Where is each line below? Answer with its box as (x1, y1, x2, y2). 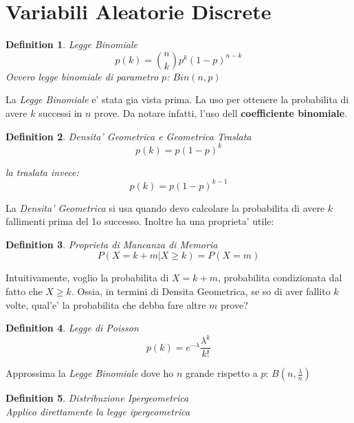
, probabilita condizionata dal (217, 270, 342, 285)
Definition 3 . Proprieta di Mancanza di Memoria (5, 237, 218, 251)
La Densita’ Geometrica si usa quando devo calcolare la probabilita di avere (5, 200, 325, 215)
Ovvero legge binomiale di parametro (5, 69, 159, 83)
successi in (38, 105, 82, 120)
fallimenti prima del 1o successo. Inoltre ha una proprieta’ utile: (5, 214, 274, 228)
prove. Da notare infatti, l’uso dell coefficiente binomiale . (94, 105, 348, 120)
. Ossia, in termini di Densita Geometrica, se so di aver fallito (71, 284, 331, 299)
